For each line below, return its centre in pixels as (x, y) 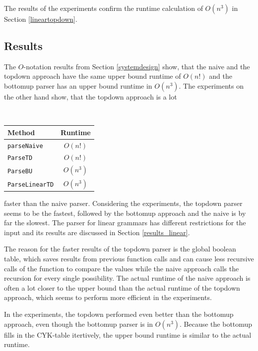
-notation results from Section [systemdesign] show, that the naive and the (137, 66)
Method (21, 132)
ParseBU (20, 171)
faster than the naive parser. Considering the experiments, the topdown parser (123, 203)
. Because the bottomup (216, 324)
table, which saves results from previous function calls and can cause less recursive (129, 259)
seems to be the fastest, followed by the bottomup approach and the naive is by (125, 213)
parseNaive (25, 146)
